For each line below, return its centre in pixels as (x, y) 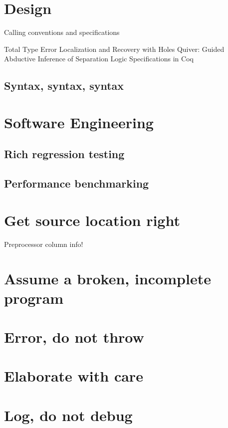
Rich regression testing (64, 154)
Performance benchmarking (77, 183)
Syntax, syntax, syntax (64, 86)
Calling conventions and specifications (62, 32)
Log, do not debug (68, 415)
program (34, 298)
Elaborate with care (74, 376)
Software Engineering (79, 122)
